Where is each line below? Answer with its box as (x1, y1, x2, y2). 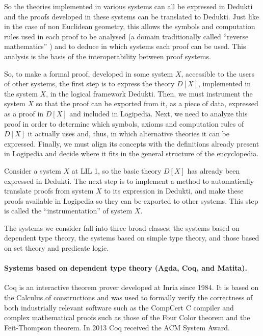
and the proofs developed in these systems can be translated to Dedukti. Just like (4, 11, 259, 21)
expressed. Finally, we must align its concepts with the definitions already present (4, 138, 259, 149)
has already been (187, 165, 240, 176)
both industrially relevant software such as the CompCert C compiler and (4, 302, 234, 313)
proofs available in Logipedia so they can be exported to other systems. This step (4, 195, 258, 206)
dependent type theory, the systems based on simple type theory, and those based (4, 232, 259, 243)
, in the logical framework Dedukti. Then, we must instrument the (46, 88, 253, 99)
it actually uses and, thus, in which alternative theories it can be (28, 128, 230, 139)
